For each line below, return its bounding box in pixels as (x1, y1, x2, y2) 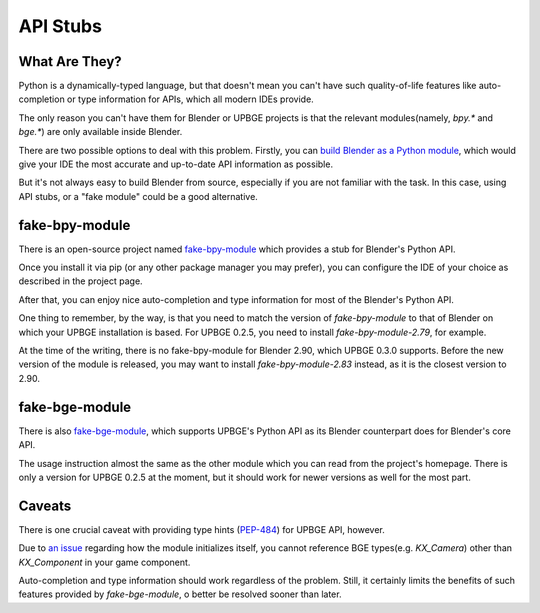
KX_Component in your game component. (18, 556, 191, 568)
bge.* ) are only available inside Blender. (18, 126, 183, 138)
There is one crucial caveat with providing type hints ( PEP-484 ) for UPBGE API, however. (18, 523, 385, 535)
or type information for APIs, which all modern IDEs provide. (66, 93, 314, 105)
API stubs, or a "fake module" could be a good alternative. (18, 190, 259, 202)
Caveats (18, 497, 72, 514)
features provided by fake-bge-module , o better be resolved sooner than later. (18, 588, 342, 600)
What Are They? (18, 53, 122, 70)
